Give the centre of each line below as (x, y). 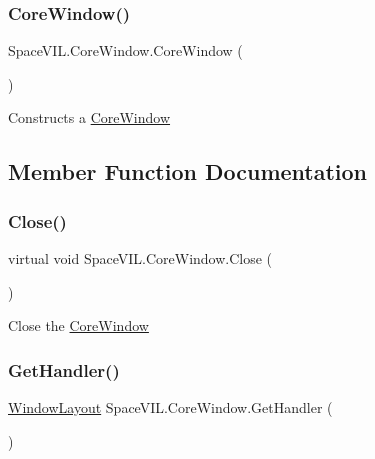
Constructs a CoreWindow (89, 117)
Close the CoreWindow (78, 325)
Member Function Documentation (188, 171)
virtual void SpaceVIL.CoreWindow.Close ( (140, 258)
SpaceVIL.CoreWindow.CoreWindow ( (125, 50)
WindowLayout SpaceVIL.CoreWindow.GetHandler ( (170, 407)
